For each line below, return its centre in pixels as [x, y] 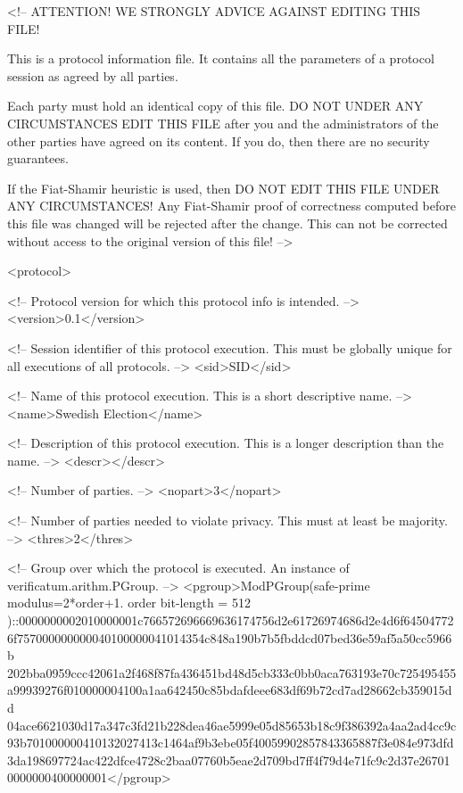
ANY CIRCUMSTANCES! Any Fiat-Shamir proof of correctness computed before [232, 206]
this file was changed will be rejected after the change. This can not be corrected [227, 223]
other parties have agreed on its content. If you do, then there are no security [219, 140]
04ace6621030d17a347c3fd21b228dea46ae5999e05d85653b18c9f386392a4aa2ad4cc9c [232, 725]
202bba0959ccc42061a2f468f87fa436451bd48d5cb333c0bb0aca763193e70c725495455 [232, 672]
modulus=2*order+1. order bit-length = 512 [129, 603]
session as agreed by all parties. [93, 75]
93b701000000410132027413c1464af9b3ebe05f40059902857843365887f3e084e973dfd [231, 743]
